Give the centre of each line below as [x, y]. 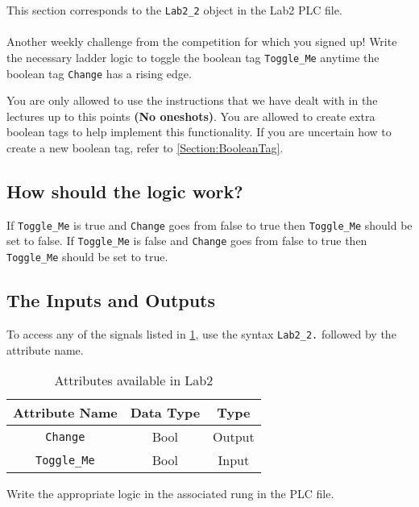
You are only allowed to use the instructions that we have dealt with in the [192, 100]
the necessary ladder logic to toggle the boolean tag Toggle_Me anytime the [193, 57]
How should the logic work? [125, 191]
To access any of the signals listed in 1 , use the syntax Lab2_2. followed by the [201, 333]
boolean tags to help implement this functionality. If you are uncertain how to [199, 132]
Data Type [165, 413]
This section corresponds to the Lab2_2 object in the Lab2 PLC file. [174, 10]
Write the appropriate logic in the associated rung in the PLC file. [170, 494]
